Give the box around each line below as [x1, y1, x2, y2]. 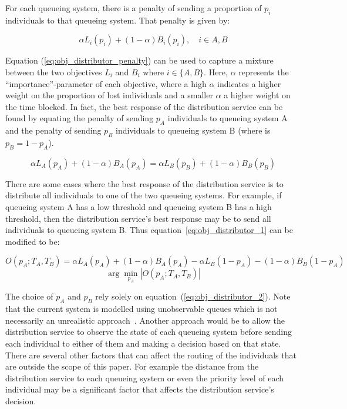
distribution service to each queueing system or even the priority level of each [5, 371, 284, 384]
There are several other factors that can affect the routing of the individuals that [5, 348, 297, 361]
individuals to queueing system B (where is [116, 124, 271, 137]
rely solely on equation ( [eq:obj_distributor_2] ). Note [95, 290, 291, 302]
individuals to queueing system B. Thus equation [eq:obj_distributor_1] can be [5, 224, 293, 236]
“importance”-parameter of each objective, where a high [5, 77, 207, 89]
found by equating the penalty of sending [5, 112, 154, 124]
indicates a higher [217, 77, 281, 89]
